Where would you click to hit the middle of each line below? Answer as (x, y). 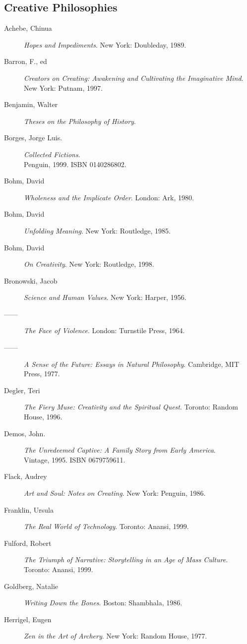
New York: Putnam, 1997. (63, 88)
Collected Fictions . (52, 154)
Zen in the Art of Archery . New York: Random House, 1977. (116, 636)
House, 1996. (43, 417)
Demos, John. (25, 433)
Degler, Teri (22, 390)
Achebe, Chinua (28, 28)
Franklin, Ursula (29, 509)
